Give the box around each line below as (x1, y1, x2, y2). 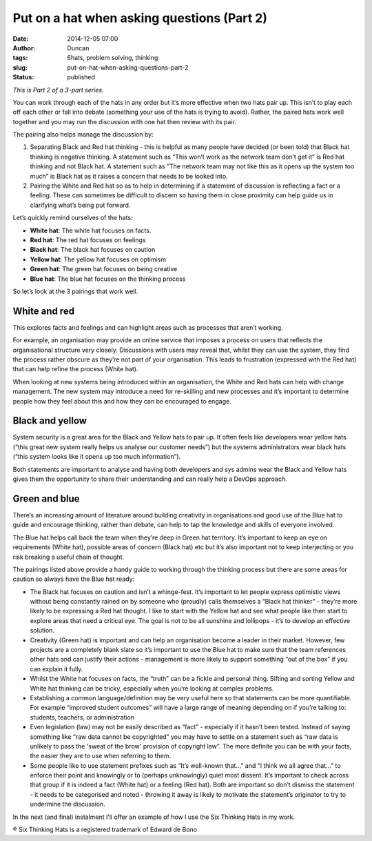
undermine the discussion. (30, 800, 106, 809)
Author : (12, 43, 36, 52)
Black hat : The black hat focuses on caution (30, 246, 156, 254)
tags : (12, 54, 28, 62)
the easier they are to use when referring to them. (30, 752, 172, 760)
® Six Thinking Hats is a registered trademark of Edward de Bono (12, 825, 198, 834)
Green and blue (12, 493, 80, 504)
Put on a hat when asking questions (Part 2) (12, 10, 268, 26)
